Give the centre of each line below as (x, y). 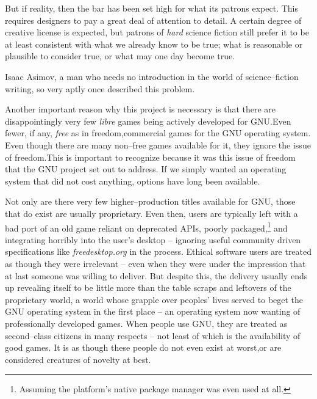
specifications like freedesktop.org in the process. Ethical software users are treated (158, 251)
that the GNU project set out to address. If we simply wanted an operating (146, 169)
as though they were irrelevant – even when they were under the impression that (155, 263)
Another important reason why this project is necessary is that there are (141, 109)
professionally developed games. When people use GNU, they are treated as (146, 323)
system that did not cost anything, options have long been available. (133, 181)
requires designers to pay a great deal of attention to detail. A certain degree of (153, 20)
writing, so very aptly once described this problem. (100, 88)
